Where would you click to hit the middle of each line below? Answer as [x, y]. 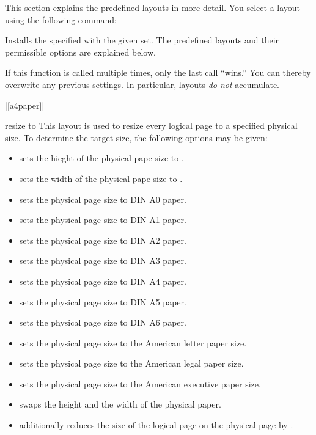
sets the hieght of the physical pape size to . [101, 158]
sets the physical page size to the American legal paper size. [131, 363]
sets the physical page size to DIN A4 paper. [103, 281]
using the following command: [61, 19]
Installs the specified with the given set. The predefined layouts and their [142, 40]
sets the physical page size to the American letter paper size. [133, 342]
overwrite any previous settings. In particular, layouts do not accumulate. [142, 84]
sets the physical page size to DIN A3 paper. [103, 261]
